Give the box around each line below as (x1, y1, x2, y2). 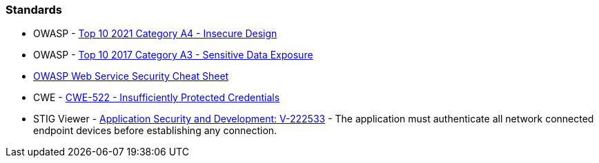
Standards (6, 3, 63, 17)
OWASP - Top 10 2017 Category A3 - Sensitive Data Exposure (33, 49, 313, 61)
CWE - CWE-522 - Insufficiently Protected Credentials (33, 91, 280, 104)
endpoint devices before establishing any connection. (33, 124, 277, 137)
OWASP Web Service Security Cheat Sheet (33, 70, 229, 83)
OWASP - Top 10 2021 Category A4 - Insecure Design (33, 28, 277, 40)
